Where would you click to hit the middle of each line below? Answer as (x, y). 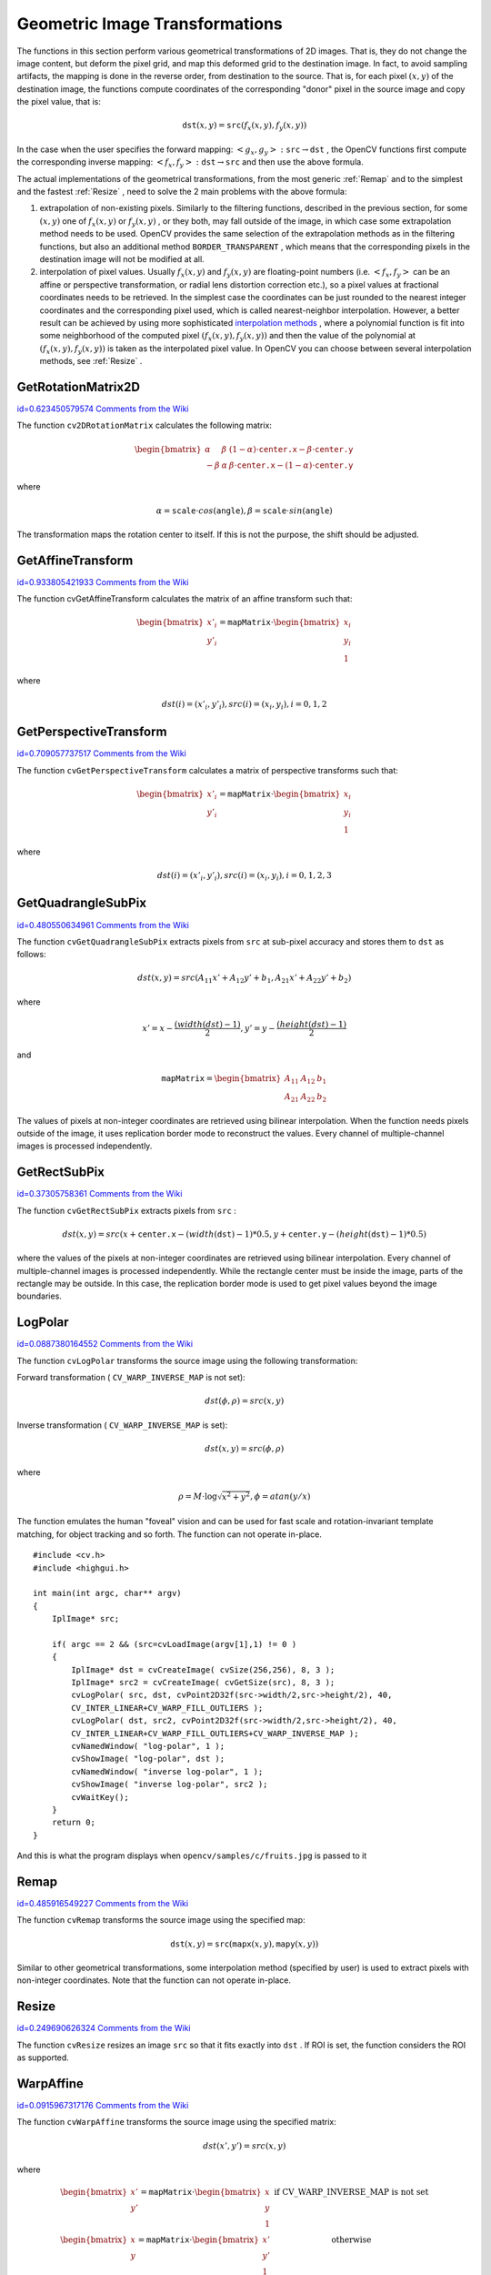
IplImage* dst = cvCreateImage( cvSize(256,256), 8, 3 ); (203, 1669)
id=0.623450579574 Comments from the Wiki (103, 409)
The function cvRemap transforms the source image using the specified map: (161, 1920)
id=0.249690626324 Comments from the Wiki (104, 2028)
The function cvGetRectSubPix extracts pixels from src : (126, 1210)
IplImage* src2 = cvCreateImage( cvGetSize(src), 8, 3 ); (203, 1683)
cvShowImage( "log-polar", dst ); (148, 1759)
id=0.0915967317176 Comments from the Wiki (103, 2105)
